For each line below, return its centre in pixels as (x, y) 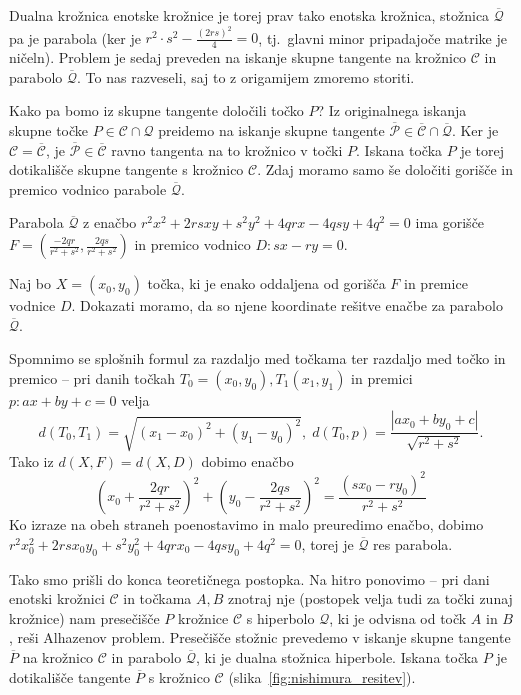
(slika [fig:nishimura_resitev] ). (322, 676)
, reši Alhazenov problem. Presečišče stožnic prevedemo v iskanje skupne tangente (260, 637)
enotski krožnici (57, 598)
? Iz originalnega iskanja (392, 110)
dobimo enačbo (247, 460)
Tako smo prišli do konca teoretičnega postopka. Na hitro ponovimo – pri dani (249, 578)
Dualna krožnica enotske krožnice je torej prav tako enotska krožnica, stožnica (249, 15)
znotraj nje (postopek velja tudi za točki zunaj (370, 598)
